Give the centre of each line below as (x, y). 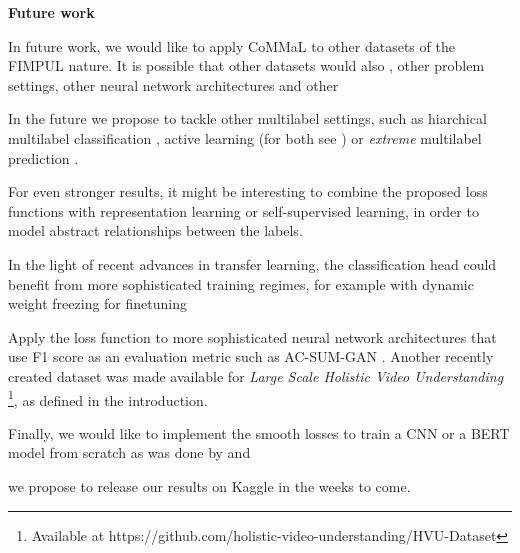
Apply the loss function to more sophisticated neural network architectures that (252, 336)
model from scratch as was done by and (129, 452)
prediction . (43, 157)
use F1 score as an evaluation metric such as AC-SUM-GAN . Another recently (251, 356)
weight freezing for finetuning (97, 303)
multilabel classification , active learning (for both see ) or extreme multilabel (245, 137)
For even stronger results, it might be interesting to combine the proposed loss (248, 191)
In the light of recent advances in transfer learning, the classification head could (252, 263)
